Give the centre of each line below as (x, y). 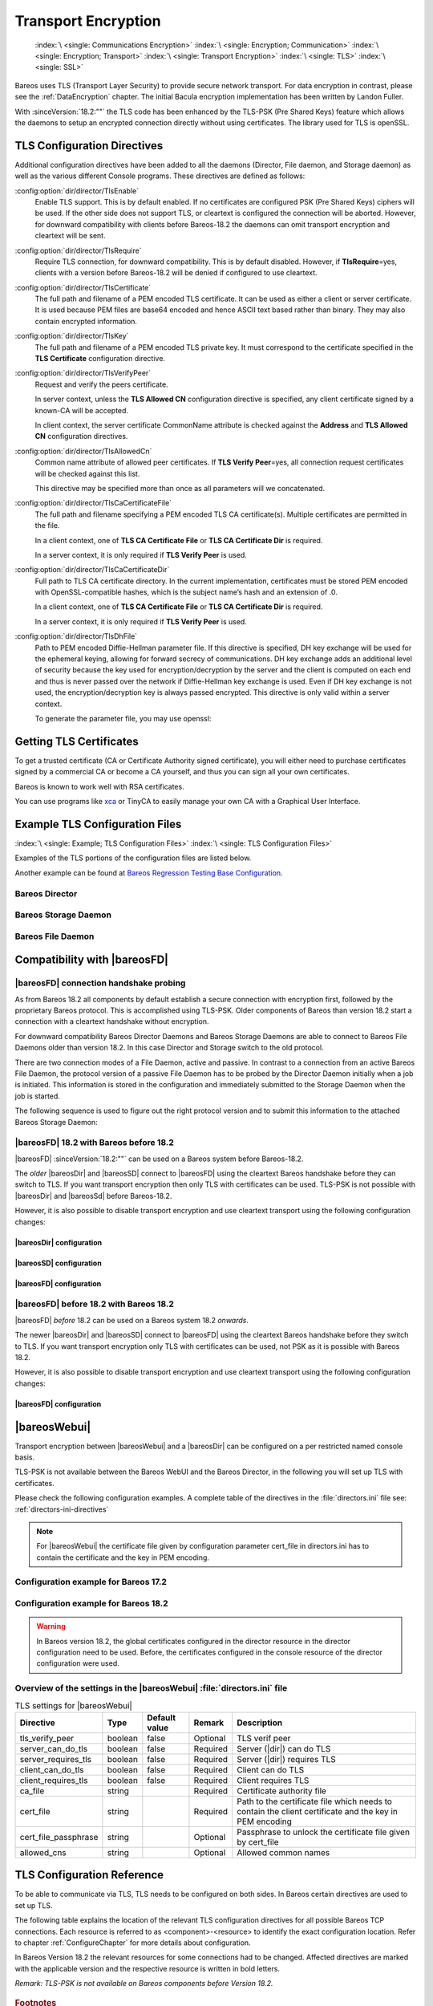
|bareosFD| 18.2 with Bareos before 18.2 (94, 1143)
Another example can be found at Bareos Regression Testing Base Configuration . (149, 873)
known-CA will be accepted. (81, 410)
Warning (51, 1626)
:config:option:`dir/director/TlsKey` (72, 336)
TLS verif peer (264, 1738)
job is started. (37, 1096)
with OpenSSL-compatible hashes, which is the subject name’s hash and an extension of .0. (186, 592)
